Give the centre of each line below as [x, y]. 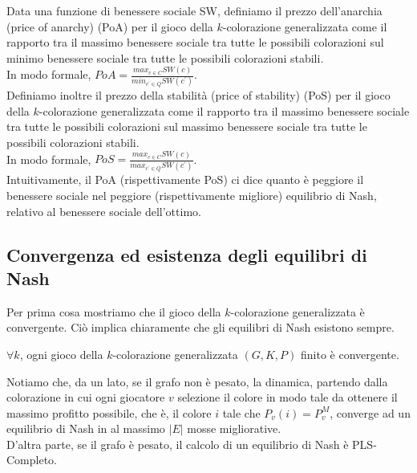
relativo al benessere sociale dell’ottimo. [104, 211]
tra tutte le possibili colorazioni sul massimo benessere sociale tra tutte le [187, 126]
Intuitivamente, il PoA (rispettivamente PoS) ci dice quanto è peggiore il [185, 179]
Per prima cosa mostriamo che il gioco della [114, 311]
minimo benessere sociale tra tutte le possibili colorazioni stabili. [165, 57]
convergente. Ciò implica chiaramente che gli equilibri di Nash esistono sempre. [200, 327]
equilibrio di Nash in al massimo [86, 428]
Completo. [32, 460]
